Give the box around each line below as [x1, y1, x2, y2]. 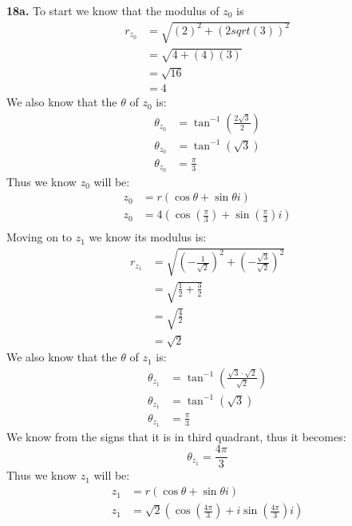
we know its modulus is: [89, 229, 207, 245]
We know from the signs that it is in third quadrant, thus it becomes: [6, 428, 346, 444]
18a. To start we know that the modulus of [6, 2, 220, 18]
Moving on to [6, 229, 73, 245]
